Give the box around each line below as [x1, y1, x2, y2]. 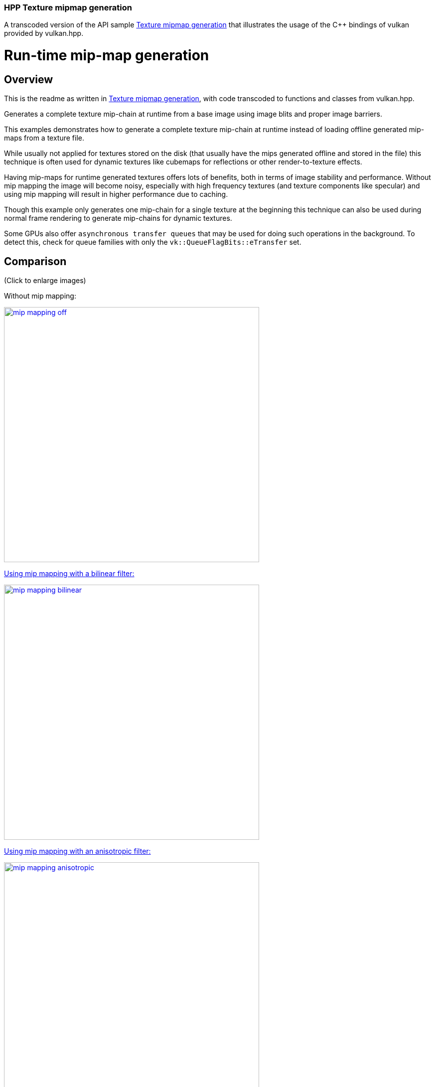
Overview [4, 73, 53, 86]
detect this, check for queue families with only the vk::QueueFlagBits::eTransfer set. [4, 238, 301, 247]
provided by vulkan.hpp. [4, 29, 84, 38]
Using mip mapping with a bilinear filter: [4, 569, 135, 578]
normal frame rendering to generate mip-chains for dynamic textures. [4, 214, 232, 223]
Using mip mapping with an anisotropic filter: [4, 847, 151, 856]
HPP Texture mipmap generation [4, 2, 133, 12]
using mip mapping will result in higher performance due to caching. [4, 190, 228, 199]
